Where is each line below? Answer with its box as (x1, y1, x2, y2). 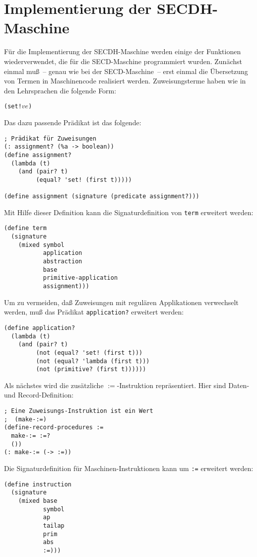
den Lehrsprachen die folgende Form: (4, 85, 117, 95)
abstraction (43, 258, 82, 265)
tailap (43, 522, 64, 529)
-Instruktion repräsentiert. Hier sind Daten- (117, 380, 250, 390)
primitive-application (43, 274, 118, 282)
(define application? (4, 324, 75, 331)
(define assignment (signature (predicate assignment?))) (4, 193, 199, 200)
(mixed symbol (18, 241, 64, 248)
